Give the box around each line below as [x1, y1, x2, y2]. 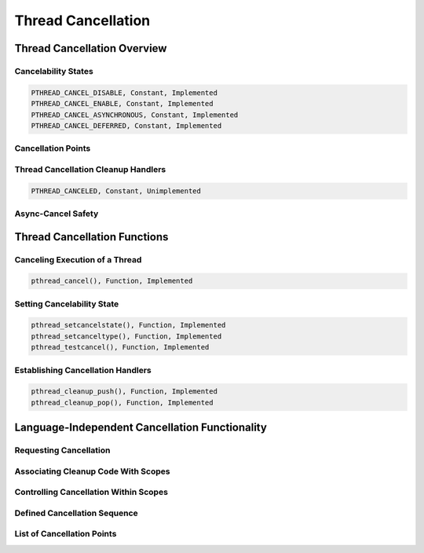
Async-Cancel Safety [14, 208, 99, 219]
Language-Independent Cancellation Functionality [14, 421, 267, 434]
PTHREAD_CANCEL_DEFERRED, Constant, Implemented [31, 121, 222, 130]
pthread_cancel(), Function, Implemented [31, 276, 193, 286]
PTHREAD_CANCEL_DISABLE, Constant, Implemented [31, 88, 217, 97]
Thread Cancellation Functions [14, 230, 169, 244]
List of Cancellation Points [14, 529, 117, 540]
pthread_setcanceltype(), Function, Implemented [31, 331, 222, 341]
